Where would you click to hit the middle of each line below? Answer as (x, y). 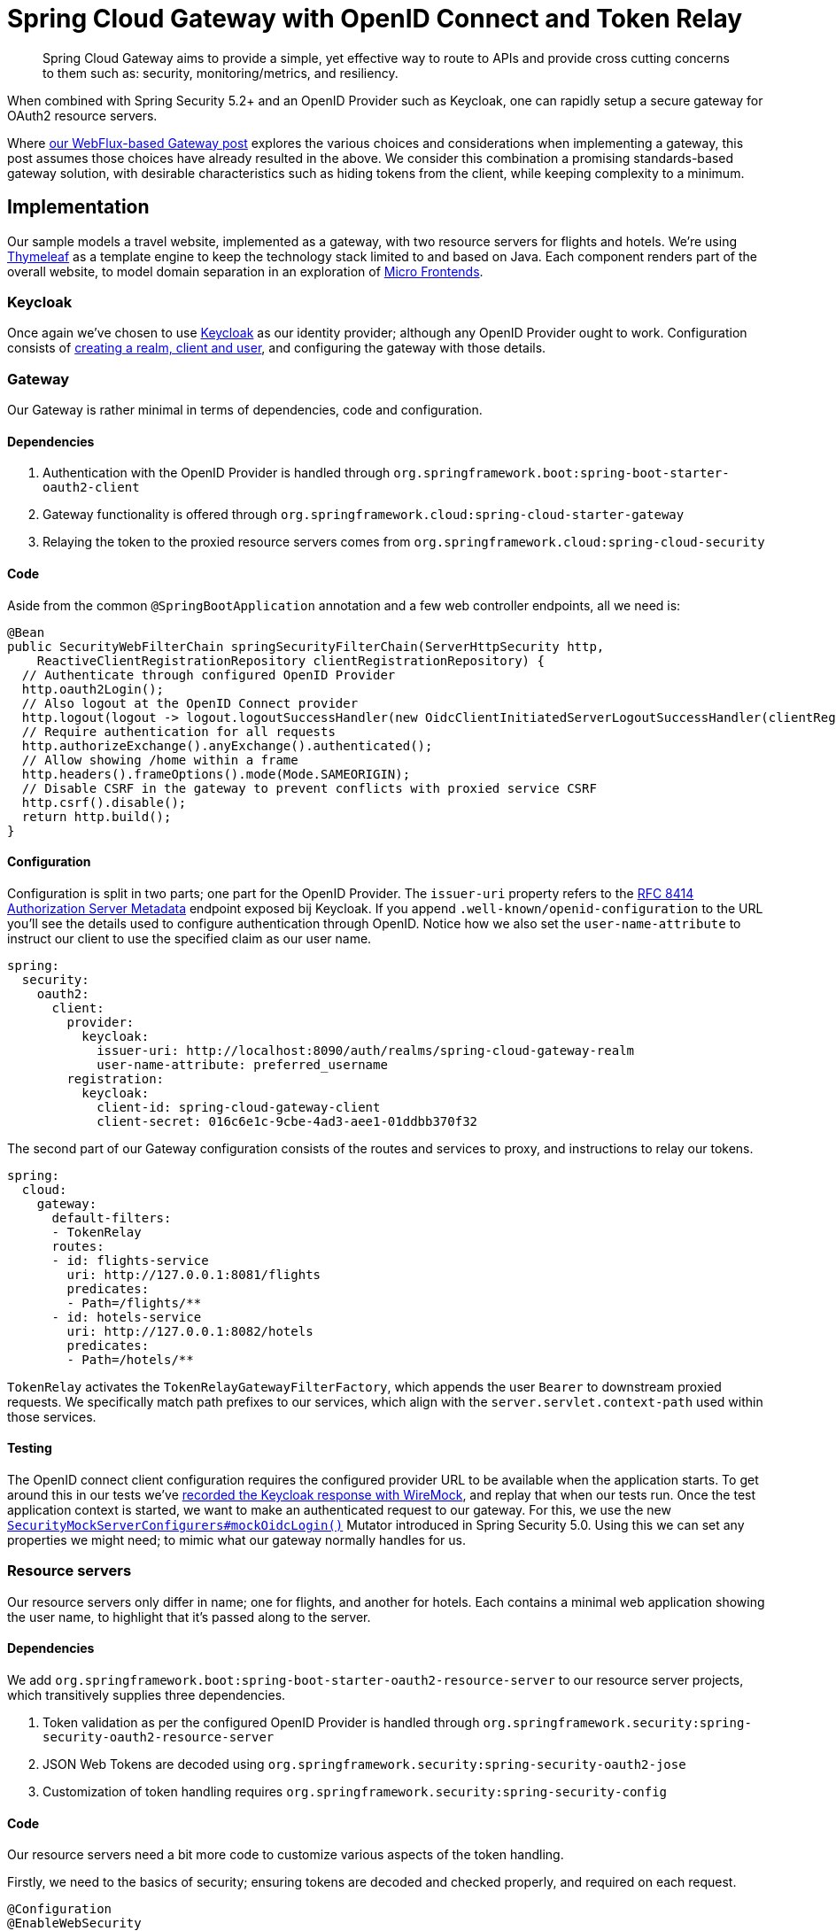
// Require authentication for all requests (178, 731)
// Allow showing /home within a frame (160, 760)
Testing (30, 1448)
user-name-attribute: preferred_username (242, 1064)
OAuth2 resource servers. (82, 115)
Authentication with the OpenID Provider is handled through (217, 473)
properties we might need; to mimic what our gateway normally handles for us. (236, 1539)
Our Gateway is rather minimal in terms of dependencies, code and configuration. (245, 410)
